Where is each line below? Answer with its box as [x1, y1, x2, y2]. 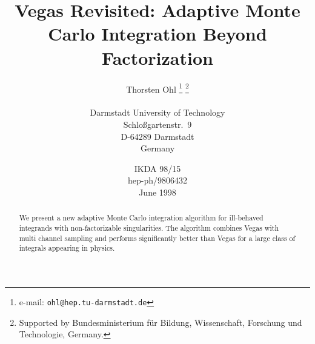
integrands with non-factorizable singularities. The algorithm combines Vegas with [19, 222, 279, 233]
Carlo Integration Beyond [48, 21, 267, 46]
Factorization [102, 45, 213, 70]
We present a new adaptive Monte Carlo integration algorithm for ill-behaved [19, 213, 264, 223]
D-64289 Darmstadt [121, 130, 194, 142]
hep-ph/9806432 [127, 174, 187, 187]
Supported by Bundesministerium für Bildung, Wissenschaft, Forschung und [19, 316, 302, 328]
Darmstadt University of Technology [90, 106, 225, 119]
